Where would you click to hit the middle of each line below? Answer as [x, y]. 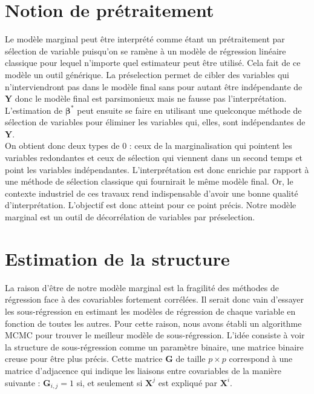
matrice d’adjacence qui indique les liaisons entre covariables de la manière [143, 370]
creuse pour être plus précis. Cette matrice [84, 359]
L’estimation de [34, 110]
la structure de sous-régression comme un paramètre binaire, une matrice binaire [154, 346]
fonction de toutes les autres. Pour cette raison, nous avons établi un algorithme [153, 323]
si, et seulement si [110, 382]
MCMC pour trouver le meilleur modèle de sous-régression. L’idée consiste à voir [155, 335]
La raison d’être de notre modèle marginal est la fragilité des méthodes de [142, 287]
